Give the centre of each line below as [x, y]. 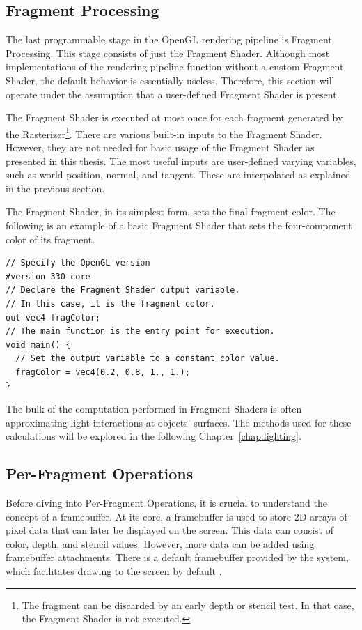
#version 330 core [48, 276]
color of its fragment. [50, 239]
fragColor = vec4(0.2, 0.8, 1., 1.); [103, 372]
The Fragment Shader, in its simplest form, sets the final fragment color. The [171, 212]
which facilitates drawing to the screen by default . [114, 571]
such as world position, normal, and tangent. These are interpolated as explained [178, 175]
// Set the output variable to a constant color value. [148, 359]
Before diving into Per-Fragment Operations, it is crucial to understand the [166, 503]
